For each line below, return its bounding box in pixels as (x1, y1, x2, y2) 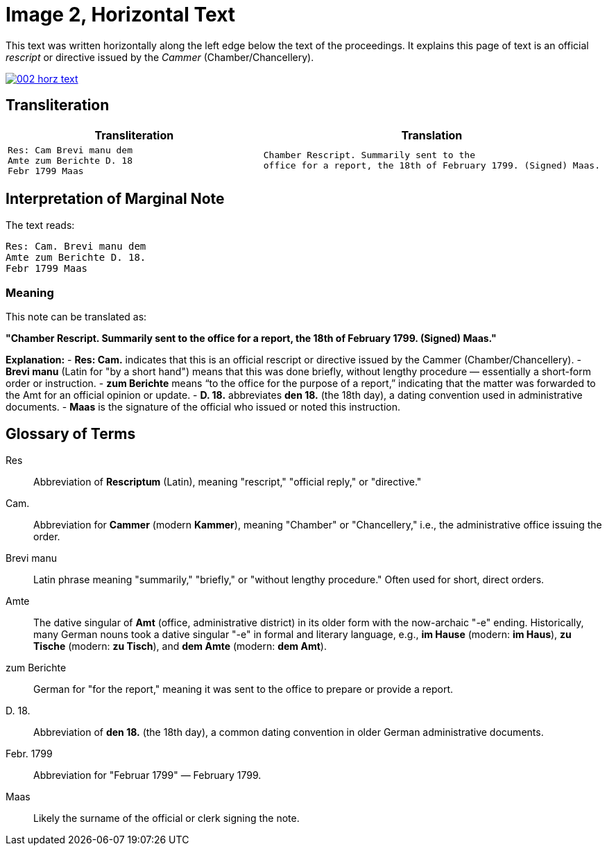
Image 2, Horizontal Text (6, 3, 236, 26)
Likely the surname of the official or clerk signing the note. (33, 812, 300, 825)
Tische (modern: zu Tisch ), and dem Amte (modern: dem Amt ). (33, 640, 327, 653)
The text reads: (6, 219, 75, 232)
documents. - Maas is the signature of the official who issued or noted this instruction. (6, 401, 401, 413)
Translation (401, 128, 463, 142)
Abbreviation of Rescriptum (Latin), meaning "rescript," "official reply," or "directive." (33, 476, 422, 488)
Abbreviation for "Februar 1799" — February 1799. (33, 769, 262, 782)
